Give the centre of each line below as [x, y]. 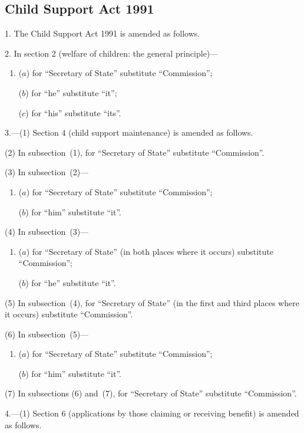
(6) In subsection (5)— [47, 334]
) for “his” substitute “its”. [73, 112]
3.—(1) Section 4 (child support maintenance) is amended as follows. [129, 132]
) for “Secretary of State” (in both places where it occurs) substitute [150, 251]
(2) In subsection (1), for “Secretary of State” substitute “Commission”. [135, 152]
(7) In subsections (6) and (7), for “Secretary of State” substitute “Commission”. [151, 393]
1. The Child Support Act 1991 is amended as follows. [103, 33]
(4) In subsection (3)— [47, 232]
